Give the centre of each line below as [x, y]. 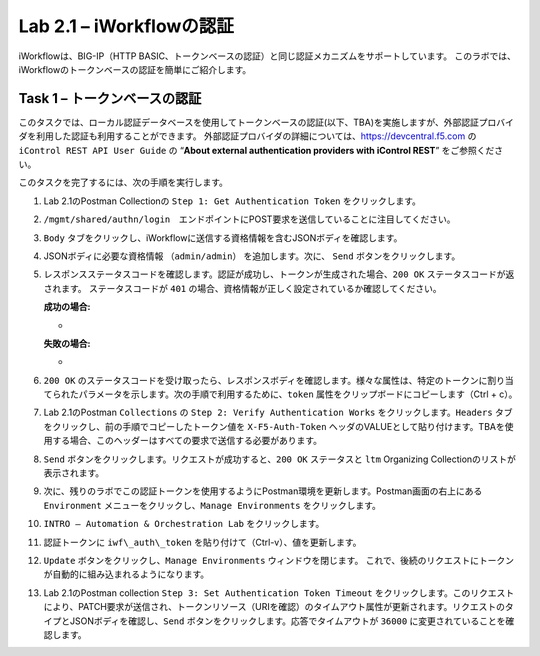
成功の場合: [67, 307]
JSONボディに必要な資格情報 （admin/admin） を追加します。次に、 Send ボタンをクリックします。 [252, 256]
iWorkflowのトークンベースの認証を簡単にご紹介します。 [135, 69]
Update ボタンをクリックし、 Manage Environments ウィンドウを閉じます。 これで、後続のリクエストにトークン [279, 560]
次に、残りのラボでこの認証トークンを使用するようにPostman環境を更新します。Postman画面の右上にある [263, 491]
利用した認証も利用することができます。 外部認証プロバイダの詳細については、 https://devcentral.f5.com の [256, 136]
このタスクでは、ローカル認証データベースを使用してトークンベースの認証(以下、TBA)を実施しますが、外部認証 [248, 122]
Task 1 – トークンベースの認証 [110, 98]
